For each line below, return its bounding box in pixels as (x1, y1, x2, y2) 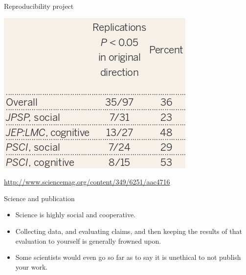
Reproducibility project (4, 1, 74, 11)
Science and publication (4, 193, 75, 203)
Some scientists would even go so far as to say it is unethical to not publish (15, 252, 241, 262)
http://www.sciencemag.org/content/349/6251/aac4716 (4, 177, 170, 187)
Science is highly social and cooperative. (15, 209, 135, 220)
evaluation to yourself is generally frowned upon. (15, 235, 161, 246)
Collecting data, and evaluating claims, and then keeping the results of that (15, 226, 242, 236)
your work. (15, 261, 48, 272)
